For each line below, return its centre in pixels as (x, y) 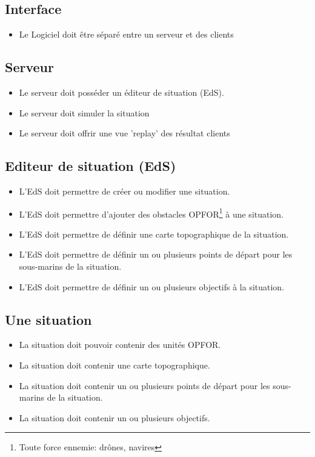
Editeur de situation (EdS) (91, 166)
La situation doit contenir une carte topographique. (114, 365)
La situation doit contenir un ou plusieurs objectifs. (114, 417)
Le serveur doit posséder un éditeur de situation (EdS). (121, 92)
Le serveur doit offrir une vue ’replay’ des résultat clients (124, 133)
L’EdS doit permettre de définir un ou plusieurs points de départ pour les (156, 254)
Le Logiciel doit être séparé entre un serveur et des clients (126, 34)
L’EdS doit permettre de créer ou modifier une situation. (124, 191)
